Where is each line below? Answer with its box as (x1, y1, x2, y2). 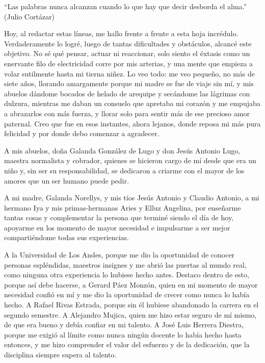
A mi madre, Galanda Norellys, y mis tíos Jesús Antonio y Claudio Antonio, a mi (4, 192, 259, 203)
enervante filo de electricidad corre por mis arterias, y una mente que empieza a (4, 58, 253, 68)
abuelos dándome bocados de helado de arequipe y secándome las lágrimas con (4, 88, 250, 98)
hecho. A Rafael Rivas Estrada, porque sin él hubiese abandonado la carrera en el (4, 299, 259, 310)
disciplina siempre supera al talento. (4, 349, 117, 359)
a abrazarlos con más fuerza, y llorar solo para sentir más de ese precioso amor (4, 108, 250, 118)
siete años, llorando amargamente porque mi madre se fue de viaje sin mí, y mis (4, 78, 254, 89)
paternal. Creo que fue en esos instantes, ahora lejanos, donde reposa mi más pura (4, 118, 261, 128)
